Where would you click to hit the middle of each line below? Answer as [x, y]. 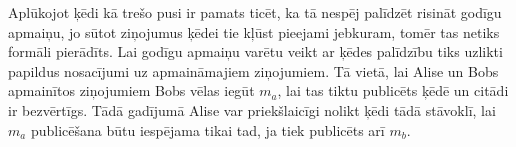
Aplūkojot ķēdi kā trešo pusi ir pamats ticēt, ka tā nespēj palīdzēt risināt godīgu [255, 12]
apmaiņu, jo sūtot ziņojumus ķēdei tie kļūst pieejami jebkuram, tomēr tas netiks [254, 31]
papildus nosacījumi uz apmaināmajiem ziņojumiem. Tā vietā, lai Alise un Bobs [253, 70]
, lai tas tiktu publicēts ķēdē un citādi [393, 90]
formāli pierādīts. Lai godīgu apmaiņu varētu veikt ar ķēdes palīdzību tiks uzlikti [255, 51]
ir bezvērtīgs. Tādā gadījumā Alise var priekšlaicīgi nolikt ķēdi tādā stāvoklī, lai [252, 109]
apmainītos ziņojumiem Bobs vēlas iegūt [131, 90]
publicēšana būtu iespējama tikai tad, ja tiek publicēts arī [207, 129]
